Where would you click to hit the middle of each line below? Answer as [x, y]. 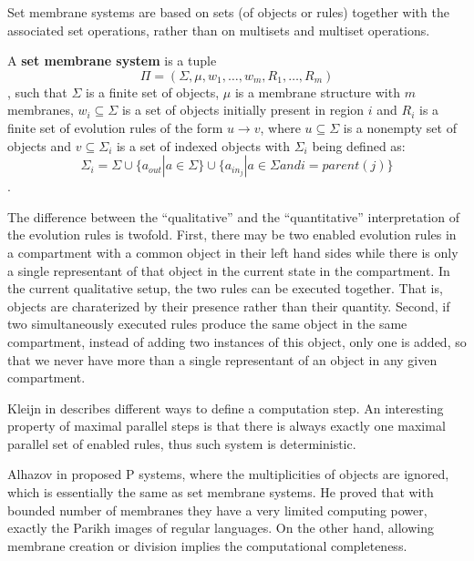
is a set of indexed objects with [203, 145]
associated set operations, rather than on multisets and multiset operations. [219, 30]
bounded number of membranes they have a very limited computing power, [217, 510]
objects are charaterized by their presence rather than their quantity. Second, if [229, 306]
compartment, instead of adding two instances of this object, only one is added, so [237, 341]
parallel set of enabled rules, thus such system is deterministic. [182, 443]
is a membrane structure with [317, 92]
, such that [37, 92]
